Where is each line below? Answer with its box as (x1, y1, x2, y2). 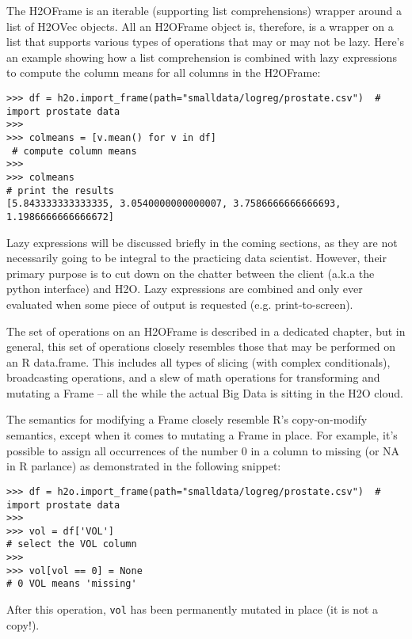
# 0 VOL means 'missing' (6, 578, 137, 590)
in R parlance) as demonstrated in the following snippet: (6, 458, 281, 474)
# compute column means (12, 145, 137, 157)
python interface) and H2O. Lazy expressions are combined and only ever (6, 280, 363, 297)
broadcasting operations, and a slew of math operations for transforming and (6, 369, 380, 386)
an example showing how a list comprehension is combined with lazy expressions (6, 48, 397, 65)
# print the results (6, 184, 115, 196)
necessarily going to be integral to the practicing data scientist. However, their (6, 249, 387, 266)
